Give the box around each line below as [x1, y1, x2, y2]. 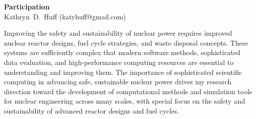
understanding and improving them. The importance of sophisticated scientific [4, 66, 242, 77]
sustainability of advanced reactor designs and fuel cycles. [4, 105, 179, 116]
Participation [4, 1, 50, 11]
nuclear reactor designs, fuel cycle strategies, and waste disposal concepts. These [4, 37, 248, 48]
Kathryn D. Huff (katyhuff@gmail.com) [4, 11, 126, 21]
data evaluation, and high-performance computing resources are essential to [4, 57, 234, 67]
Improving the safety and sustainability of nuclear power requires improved [4, 28, 232, 38]
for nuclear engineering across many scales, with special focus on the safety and [4, 96, 245, 106]
